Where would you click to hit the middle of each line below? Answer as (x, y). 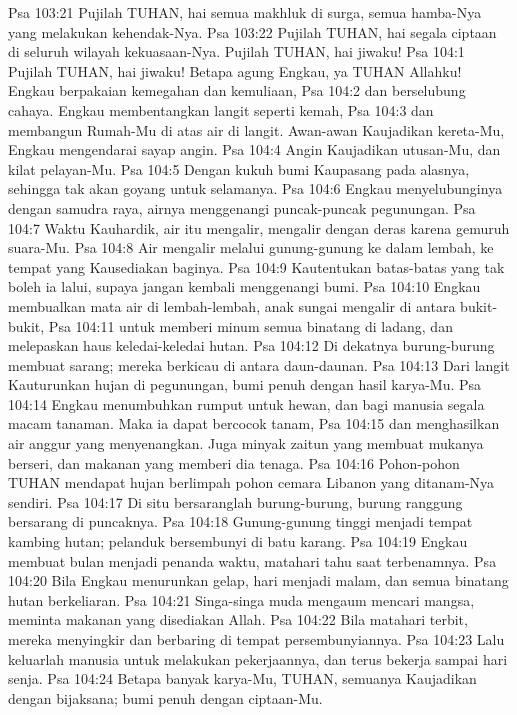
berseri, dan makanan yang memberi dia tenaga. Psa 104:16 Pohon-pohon (234, 462)
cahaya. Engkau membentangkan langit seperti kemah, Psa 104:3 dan (221, 109)
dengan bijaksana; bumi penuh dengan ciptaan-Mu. (165, 697)
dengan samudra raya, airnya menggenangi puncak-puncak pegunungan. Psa (242, 207)
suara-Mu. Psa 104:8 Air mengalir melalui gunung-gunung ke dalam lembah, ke (251, 247)
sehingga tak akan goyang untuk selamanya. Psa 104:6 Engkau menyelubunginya (255, 188)
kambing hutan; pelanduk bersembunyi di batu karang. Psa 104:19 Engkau (238, 541)
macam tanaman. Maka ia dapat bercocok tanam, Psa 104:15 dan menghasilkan (254, 423)
